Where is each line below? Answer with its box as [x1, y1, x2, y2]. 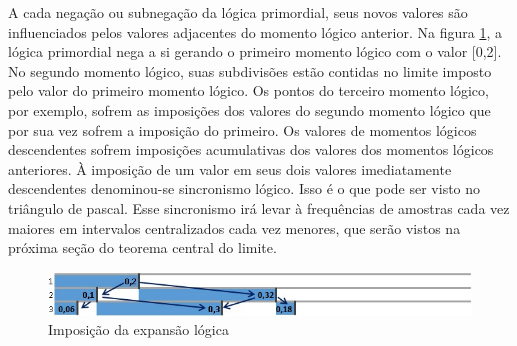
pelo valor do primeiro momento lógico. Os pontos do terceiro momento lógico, [8, 80, 489, 101]
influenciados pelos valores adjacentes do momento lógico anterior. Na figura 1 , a [8, 21, 502, 42]
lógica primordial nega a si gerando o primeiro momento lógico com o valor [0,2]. [8, 41, 502, 62]
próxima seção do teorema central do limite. [8, 237, 277, 258]
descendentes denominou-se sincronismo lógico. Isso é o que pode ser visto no [8, 178, 481, 199]
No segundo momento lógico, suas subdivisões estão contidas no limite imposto [8, 60, 492, 81]
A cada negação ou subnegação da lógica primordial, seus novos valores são [8, 2, 468, 22]
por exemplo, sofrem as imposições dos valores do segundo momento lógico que [8, 99, 491, 120]
